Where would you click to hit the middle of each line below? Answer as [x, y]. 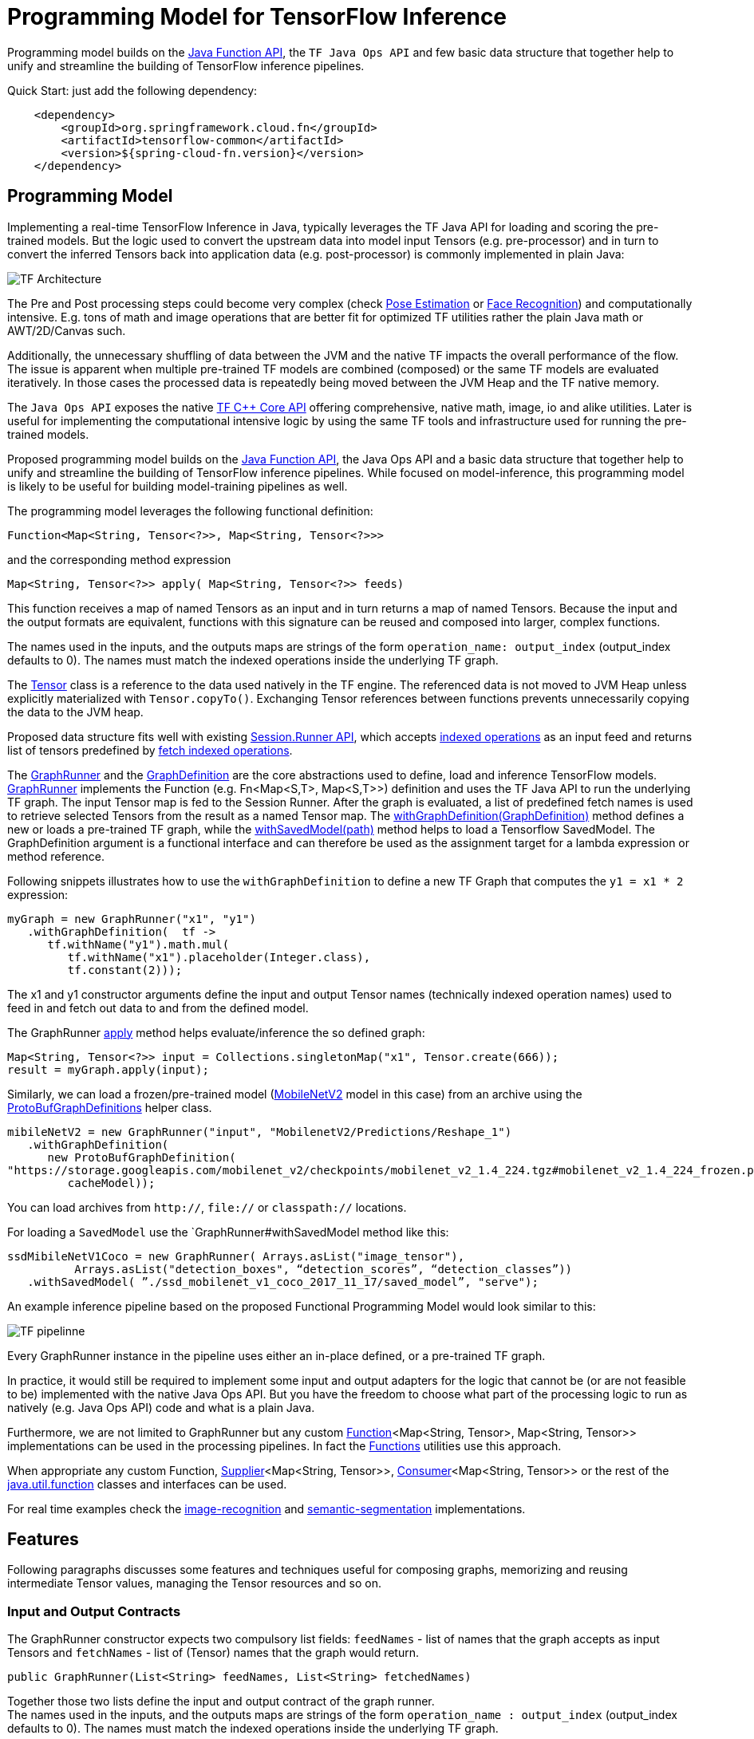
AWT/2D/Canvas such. [67, 330]
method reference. [56, 856]
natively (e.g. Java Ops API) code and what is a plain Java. [161, 1407]
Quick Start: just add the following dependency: [132, 90]
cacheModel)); [111, 1183]
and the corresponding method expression [119, 559]
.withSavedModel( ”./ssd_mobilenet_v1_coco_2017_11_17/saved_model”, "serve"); [283, 1282]
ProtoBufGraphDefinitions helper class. [110, 1107]
